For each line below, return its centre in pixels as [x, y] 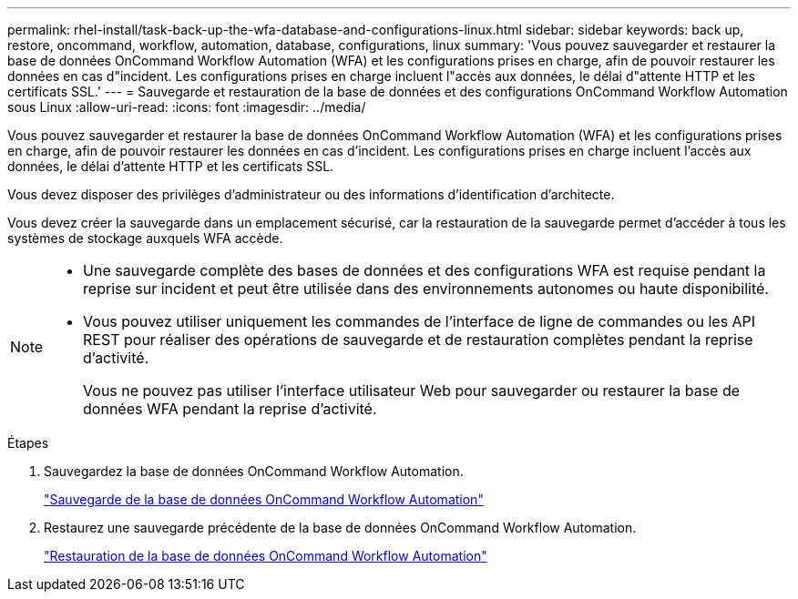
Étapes [28, 443]
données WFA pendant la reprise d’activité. [230, 409]
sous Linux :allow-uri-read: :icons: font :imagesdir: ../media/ [187, 107]
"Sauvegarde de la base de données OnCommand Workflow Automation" [264, 499]
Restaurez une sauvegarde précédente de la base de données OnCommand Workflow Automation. [340, 528]
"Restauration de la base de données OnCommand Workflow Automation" [266, 556]
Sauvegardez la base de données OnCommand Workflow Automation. [254, 471]
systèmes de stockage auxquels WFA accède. [145, 238]
